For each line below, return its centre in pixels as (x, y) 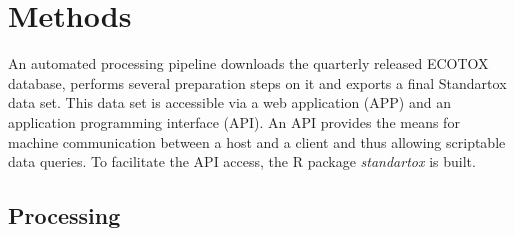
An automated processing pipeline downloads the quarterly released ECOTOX (248, 63)
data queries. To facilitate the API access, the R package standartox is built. (242, 161)
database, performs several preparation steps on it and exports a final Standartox (257, 82)
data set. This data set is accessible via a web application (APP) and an (229, 102)
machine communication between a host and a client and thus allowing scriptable (257, 141)
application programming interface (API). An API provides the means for (234, 121)
